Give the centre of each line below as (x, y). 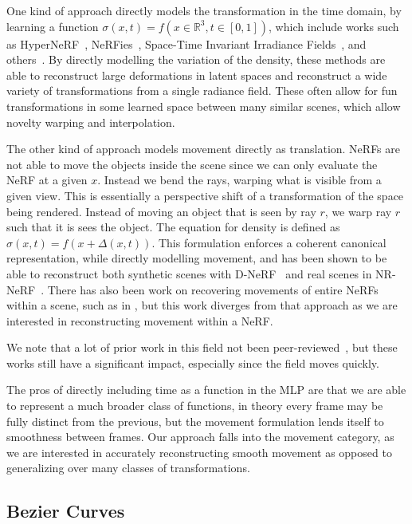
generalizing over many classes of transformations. (128, 468)
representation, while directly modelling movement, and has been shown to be (197, 258)
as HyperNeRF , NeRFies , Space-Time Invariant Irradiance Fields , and (186, 43)
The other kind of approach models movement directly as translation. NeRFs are (203, 149)
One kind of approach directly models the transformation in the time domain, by (204, 10)
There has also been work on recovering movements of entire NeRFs (213, 289)
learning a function (53, 26)
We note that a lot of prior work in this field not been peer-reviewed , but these (202, 347)
